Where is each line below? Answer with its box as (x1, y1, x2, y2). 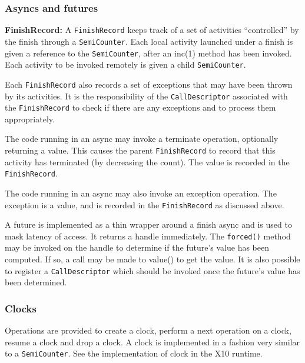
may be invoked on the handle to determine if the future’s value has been (5, 241, 270, 254)
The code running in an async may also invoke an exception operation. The (5, 187, 277, 199)
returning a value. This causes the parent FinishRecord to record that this (5, 144, 276, 156)
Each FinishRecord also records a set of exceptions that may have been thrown (5, 78, 293, 90)
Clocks (5, 301, 37, 315)
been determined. (5, 276, 67, 288)
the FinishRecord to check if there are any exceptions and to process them (5, 101, 276, 114)
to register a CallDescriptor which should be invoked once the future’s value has (5, 264, 300, 277)
